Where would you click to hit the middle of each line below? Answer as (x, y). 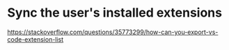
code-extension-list (35, 39)
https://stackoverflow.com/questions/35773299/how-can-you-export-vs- (113, 32)
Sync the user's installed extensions (115, 13)
